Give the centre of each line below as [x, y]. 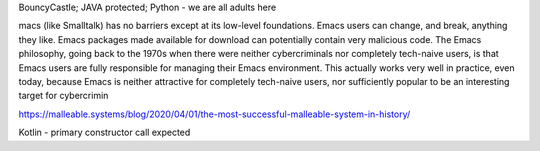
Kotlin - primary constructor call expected [104, 132]
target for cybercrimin [63, 96]
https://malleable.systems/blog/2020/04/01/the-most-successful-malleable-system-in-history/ [214, 114]
